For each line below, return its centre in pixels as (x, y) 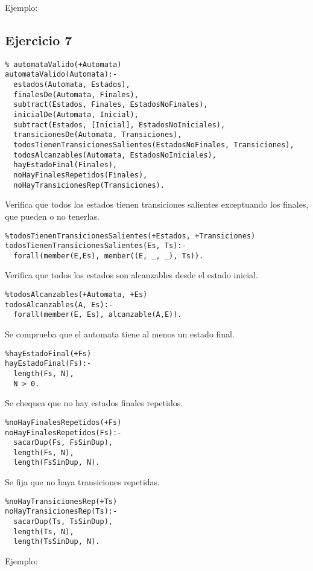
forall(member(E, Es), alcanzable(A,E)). (98, 315)
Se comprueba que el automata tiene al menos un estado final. (120, 334)
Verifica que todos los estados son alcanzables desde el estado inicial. (131, 275)
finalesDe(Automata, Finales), (76, 94)
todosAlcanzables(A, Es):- (59, 305)
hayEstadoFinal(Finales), (65, 165)
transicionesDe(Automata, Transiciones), (98, 135)
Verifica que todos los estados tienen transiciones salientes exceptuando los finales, (157, 204)
